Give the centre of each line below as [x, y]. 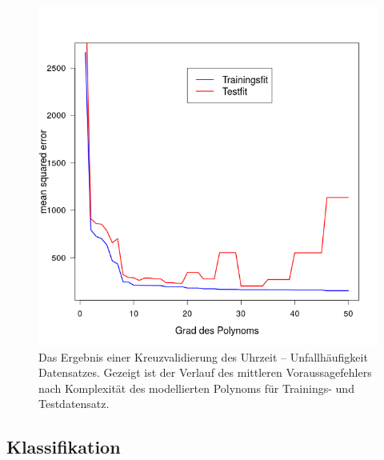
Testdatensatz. [74, 404]
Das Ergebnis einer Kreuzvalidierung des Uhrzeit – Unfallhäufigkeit [203, 356]
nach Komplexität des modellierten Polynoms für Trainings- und [196, 388]
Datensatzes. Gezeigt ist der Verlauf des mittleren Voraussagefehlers [205, 372]
